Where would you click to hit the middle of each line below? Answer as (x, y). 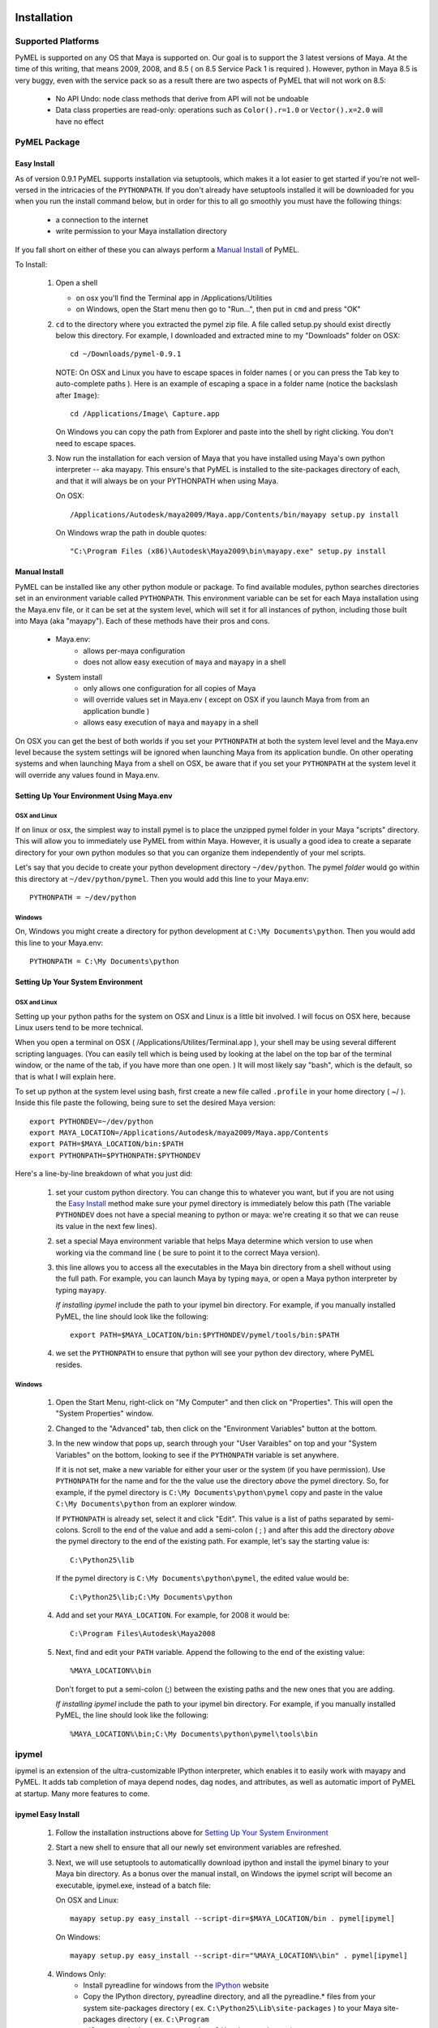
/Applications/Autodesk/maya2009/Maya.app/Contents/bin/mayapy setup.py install (235, 514)
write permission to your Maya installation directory (141, 231)
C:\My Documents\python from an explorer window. (146, 1504)
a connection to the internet (102, 220)
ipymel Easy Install (47, 1814)
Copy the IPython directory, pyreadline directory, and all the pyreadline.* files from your (230, 1996)
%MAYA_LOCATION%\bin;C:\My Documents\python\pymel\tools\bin (194, 1734)
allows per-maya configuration (134, 651)
